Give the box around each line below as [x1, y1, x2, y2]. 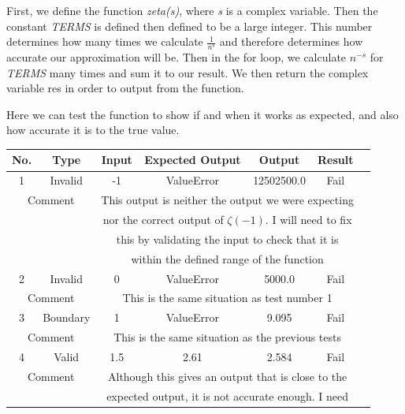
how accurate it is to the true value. [6, 121, 180, 138]
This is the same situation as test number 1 [122, 289, 333, 306]
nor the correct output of [102, 211, 224, 228]
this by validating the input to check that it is [116, 230, 339, 247]
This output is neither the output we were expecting [101, 192, 354, 208]
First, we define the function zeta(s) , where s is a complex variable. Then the [6, 2, 378, 18]
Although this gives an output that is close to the [107, 367, 347, 384]
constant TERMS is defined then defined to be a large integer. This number [6, 17, 373, 34]
